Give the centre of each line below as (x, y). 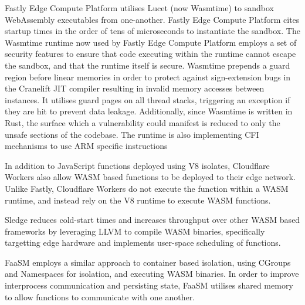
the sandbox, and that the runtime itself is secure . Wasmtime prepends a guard (148, 65)
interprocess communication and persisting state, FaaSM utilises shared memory (149, 285)
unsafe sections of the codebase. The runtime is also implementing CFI (132, 134)
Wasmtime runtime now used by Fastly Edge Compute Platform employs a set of (151, 42)
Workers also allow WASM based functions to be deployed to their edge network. (150, 177)
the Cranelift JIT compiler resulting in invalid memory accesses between (135, 88)
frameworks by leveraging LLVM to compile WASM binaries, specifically (135, 231)
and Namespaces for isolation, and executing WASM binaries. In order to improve (152, 274)
